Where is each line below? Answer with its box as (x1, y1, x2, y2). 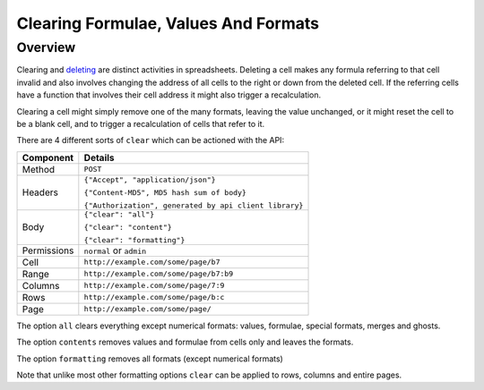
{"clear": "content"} (83, 222, 172, 232)
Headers (22, 186, 58, 199)
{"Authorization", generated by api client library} (83, 200, 304, 210)
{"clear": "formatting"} (83, 235, 186, 245)
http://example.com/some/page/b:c (83, 292, 225, 302)
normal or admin (83, 244, 147, 257)
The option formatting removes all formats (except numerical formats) (16, 353, 284, 364)
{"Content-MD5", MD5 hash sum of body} (83, 188, 246, 197)
